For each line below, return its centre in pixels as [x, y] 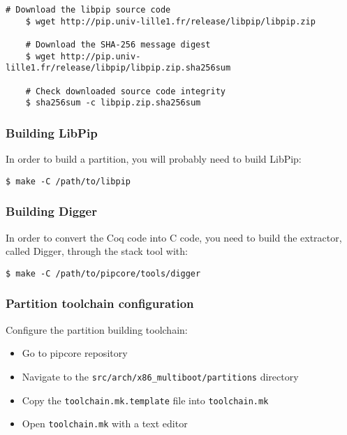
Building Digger [51, 211]
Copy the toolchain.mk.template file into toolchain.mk [145, 400]
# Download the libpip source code [88, 10]
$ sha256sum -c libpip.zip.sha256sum [113, 103]
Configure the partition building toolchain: [97, 329]
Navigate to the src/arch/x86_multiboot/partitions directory [160, 376]
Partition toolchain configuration [100, 303]
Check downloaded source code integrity [130, 91]
